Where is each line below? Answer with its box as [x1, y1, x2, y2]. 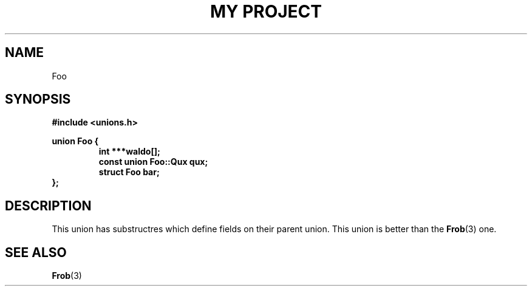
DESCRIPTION [5, 198, 92, 213]
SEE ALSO [5, 244, 67, 260]
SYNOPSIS [5, 92, 71, 107]
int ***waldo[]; [98, 146, 160, 157]
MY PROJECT [210, 1, 322, 22]
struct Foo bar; [98, 167, 160, 178]
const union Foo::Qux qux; [98, 156, 208, 167]
